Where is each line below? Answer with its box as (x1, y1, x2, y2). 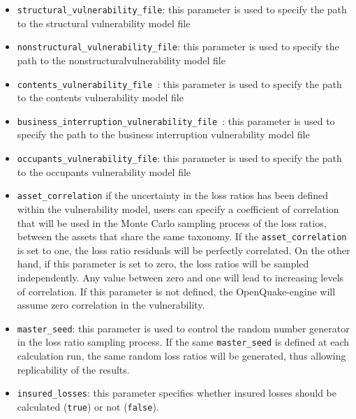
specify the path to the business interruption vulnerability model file (17, 127, 310, 142)
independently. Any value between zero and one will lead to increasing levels (17, 270, 344, 284)
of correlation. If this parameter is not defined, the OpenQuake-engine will (17, 284, 336, 298)
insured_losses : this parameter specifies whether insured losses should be (17, 385, 337, 400)
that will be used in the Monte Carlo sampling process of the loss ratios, (17, 215, 327, 230)
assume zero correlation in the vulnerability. (17, 297, 205, 312)
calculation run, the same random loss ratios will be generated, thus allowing (17, 348, 346, 363)
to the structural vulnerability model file (17, 15, 191, 30)
